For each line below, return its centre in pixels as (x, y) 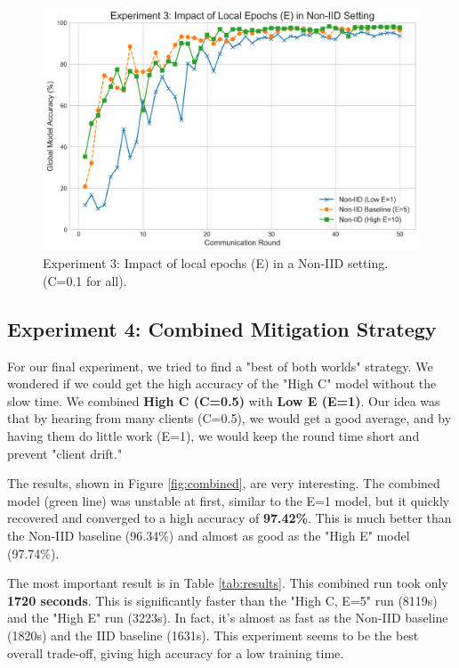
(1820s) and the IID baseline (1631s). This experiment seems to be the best (213, 635)
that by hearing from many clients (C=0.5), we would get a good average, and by (229, 418)
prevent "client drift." (65, 453)
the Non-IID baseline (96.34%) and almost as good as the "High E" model (209, 536)
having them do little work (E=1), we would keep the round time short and (213, 436)
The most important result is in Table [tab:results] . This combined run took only (228, 583)
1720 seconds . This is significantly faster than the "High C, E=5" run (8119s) (222, 600)
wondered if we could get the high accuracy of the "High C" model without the (222, 383)
